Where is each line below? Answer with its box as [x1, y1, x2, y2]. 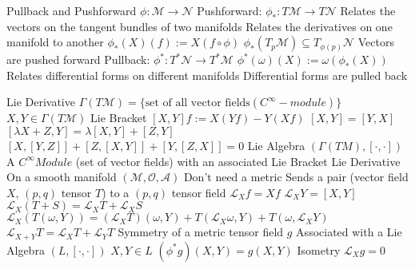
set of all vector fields [145, 97, 250, 109]
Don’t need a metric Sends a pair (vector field [183, 168, 409, 185]
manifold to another [6, 34, 104, 50]
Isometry [297, 241, 341, 258]
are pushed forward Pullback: [6, 51, 150, 68]
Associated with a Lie [296, 224, 402, 240]
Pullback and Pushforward [6, 2, 137, 18]
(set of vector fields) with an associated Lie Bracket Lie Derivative [75, 152, 401, 169]
